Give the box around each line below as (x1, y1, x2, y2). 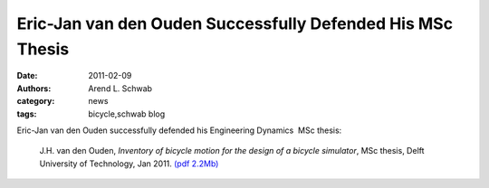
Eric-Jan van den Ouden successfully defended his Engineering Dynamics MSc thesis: (16, 125, 342, 136)
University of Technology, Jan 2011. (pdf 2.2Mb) (39, 158, 219, 169)
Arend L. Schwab (88, 82, 153, 94)
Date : (16, 70, 38, 81)
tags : (16, 108, 37, 119)
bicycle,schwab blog (88, 108, 166, 119)
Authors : (16, 82, 52, 94)
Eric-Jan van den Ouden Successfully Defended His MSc (16, 14, 453, 33)
